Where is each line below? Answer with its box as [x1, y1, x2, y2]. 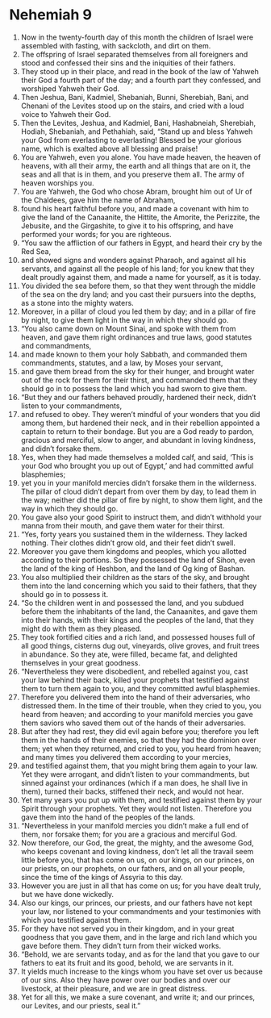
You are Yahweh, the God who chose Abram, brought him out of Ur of [20, 186, 252, 196]
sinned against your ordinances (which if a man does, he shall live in [20, 778, 248, 787]
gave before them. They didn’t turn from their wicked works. [20, 941, 222, 950]
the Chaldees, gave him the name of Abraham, [20, 195, 176, 205]
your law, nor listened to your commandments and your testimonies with [20, 906, 261, 916]
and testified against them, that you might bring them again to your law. [20, 761, 258, 770]
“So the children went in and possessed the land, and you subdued [20, 598, 244, 607]
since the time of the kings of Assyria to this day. [20, 872, 184, 882]
